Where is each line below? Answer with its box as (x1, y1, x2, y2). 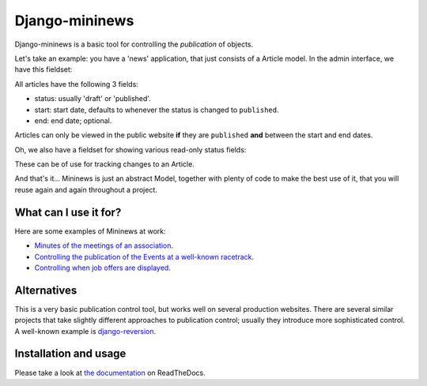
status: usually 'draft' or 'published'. (34, 94, 152, 103)
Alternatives (14, 283, 77, 297)
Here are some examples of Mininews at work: (14, 226, 166, 236)
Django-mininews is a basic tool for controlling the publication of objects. (14, 39, 254, 49)
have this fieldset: (14, 65, 73, 74)
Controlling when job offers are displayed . (34, 263, 172, 272)
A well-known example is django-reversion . (14, 326, 157, 335)
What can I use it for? (14, 205, 122, 219)
